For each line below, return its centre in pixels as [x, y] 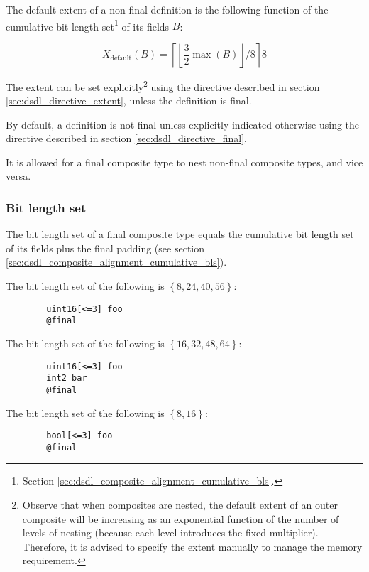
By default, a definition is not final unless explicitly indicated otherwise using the [183, 124]
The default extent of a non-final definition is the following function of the [167, 9]
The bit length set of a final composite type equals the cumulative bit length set [180, 234]
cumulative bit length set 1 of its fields [88, 25]
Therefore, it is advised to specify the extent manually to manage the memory [192, 546]
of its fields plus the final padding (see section [105, 248]
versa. [18, 176]
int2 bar [67, 378]
